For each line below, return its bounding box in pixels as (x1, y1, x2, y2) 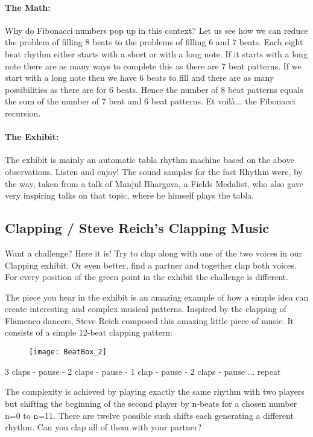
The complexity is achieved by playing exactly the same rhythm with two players (5, 385, 305, 398)
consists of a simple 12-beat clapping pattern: (5, 326, 173, 339)
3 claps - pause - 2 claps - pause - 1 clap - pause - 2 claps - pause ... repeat (5, 365, 281, 377)
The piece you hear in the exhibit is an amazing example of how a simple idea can (5, 290, 309, 303)
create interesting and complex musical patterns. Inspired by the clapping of (5, 302, 286, 315)
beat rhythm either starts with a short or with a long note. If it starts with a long (5, 47, 308, 60)
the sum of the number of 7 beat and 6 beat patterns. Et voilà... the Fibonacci (5, 95, 296, 107)
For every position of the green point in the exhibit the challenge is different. (5, 270, 288, 283)
